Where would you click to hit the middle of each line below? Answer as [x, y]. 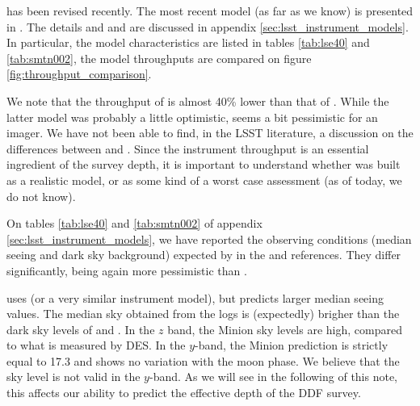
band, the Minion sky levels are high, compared [285, 329]
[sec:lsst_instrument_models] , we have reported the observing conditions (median [209, 239]
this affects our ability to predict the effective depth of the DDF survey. [184, 393]
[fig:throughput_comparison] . [79, 74]
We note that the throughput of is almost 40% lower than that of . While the [198, 100]
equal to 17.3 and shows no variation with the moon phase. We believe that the [203, 360]
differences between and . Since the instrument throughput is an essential [188, 148]
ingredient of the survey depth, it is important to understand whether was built [204, 164]
